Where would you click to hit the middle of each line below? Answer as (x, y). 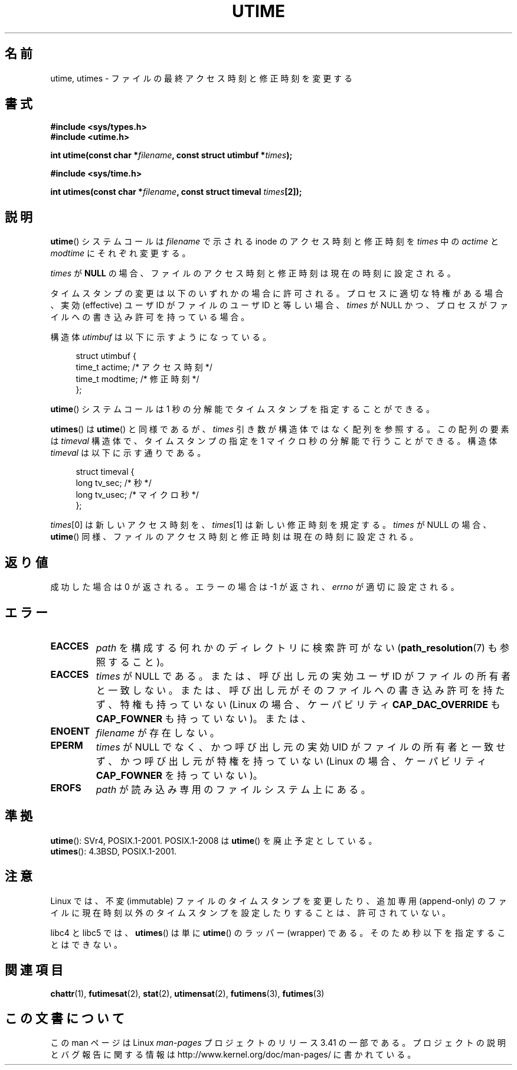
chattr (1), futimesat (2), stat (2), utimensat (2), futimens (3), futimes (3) (187, 993)
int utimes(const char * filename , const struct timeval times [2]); (176, 192)
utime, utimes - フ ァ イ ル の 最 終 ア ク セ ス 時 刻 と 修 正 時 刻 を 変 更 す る (202, 78)
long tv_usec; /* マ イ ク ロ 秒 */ (137, 495)
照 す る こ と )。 (133, 662)
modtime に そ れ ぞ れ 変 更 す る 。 (120, 253)
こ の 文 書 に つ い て (65, 1018)
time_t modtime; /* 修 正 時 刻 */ (138, 379)
